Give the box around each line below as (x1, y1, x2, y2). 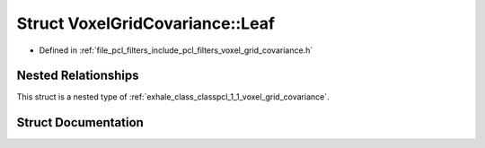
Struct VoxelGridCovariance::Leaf (16, 13, 276, 33)
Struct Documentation (16, 115, 144, 130)
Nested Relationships (16, 68, 139, 83)
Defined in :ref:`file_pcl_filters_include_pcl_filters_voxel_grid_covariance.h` (39, 45, 313, 56)
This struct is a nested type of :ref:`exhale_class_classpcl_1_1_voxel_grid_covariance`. (16, 91, 330, 102)
